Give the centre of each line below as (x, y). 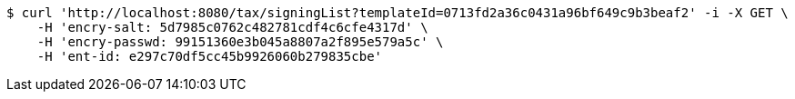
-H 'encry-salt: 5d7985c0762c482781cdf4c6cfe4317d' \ (232, 27)
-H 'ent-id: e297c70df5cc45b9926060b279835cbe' (210, 56)
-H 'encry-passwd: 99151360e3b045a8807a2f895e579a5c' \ (240, 42)
